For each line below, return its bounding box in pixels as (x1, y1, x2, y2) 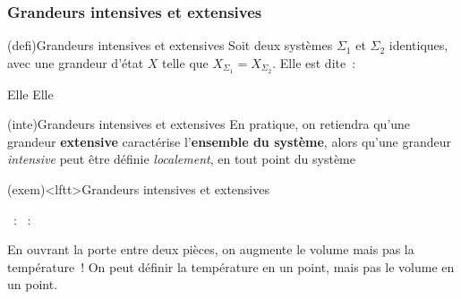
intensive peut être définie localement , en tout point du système (7, 149, 356, 168)
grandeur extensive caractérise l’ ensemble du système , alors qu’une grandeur (7, 132, 451, 150)
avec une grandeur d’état (7, 53, 144, 72)
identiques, (388, 36, 448, 55)
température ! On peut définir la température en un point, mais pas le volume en (7, 257, 455, 276)
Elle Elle (7, 84, 54, 103)
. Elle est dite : (272, 53, 356, 72)
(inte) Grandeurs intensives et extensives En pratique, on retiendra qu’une (7, 115, 411, 133)
